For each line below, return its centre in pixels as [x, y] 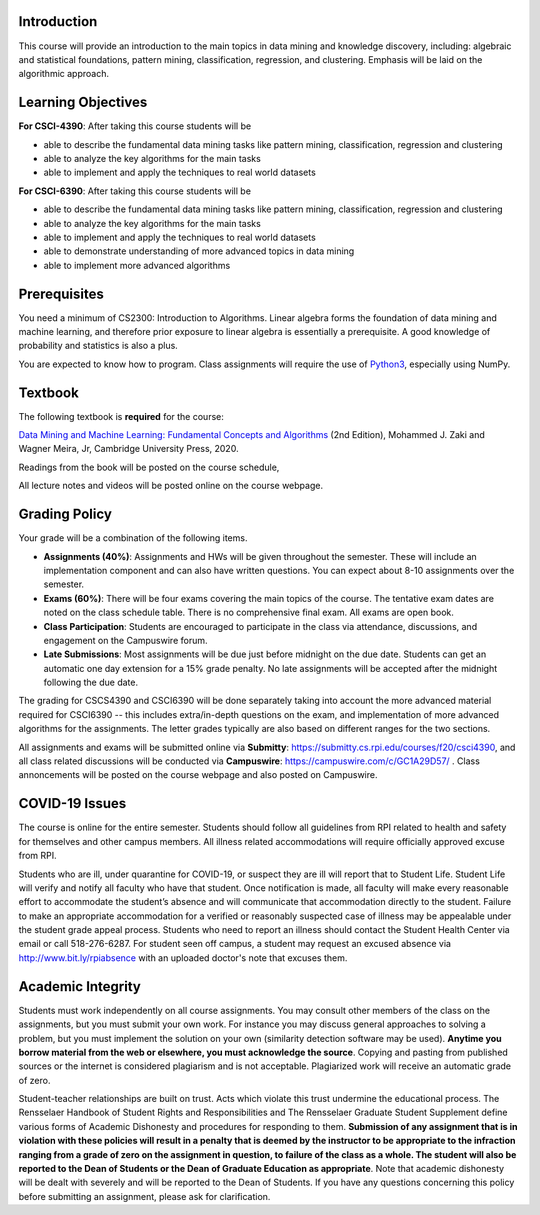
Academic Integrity [80, 986]
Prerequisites [61, 293]
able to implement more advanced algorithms [137, 265]
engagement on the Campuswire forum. [125, 640]
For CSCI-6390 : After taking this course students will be [135, 191]
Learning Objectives [83, 102]
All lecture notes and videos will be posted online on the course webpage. [171, 486]
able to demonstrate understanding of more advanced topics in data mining [199, 251]
